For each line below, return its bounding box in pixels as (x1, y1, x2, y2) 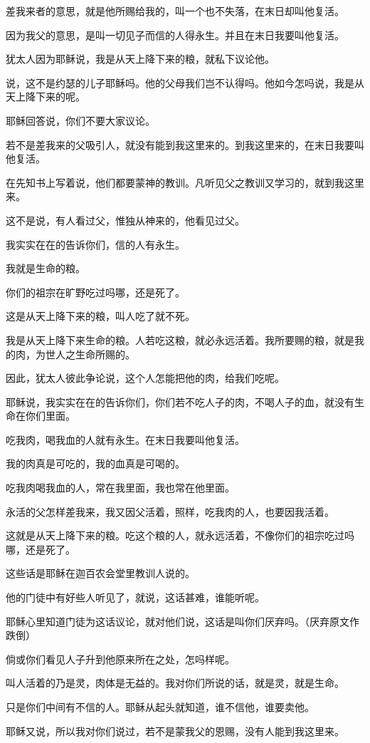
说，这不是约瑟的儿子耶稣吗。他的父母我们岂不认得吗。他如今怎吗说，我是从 (6, 75, 364, 90)
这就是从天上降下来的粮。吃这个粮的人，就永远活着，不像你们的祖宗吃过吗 (6, 528, 354, 543)
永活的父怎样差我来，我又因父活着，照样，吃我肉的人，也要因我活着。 (6, 504, 334, 519)
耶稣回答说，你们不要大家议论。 (6, 113, 155, 128)
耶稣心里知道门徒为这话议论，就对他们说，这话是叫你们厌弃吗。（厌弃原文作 (6, 613, 359, 628)
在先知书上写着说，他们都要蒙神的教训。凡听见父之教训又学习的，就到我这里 (6, 175, 364, 189)
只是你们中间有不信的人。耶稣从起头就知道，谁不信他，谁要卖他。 (6, 700, 314, 714)
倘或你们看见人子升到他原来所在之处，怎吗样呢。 (6, 651, 235, 666)
